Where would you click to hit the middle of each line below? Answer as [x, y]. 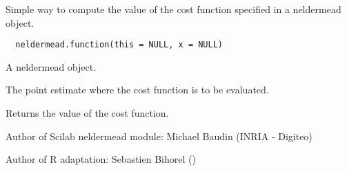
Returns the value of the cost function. [87, 113]
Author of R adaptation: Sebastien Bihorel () [101, 159]
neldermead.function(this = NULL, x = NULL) [119, 45]
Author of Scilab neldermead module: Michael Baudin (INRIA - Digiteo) [159, 136]
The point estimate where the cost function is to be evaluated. [137, 90]
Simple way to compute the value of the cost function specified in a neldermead [173, 9]
